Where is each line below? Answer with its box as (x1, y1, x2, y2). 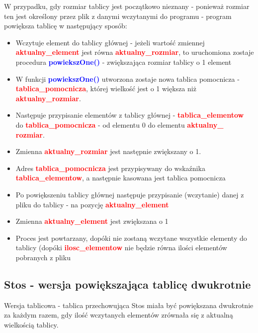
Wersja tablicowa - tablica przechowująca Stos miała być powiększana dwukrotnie (4, 300, 254, 310)
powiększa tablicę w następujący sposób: (4, 20, 127, 31)
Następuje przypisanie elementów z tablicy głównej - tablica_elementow (15, 110, 244, 120)
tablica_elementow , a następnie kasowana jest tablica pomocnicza (15, 172, 226, 183)
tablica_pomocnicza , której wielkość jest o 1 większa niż (15, 83, 196, 94)
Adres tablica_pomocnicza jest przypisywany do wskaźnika (15, 163, 205, 173)
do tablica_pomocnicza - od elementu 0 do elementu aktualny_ (15, 119, 224, 130)
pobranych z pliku (15, 252, 71, 262)
